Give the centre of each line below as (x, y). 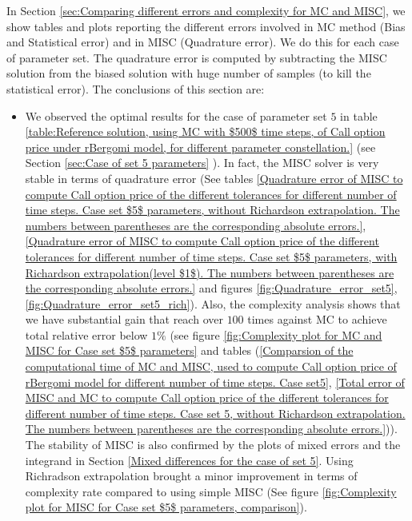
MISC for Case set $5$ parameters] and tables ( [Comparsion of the (189, 350)
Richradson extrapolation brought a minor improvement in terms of (191, 476)
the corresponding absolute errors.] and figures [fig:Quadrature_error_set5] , (211, 288)
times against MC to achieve (317, 319)
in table (359, 115)
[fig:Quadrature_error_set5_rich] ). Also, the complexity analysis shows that (213, 303)
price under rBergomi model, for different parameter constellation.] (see (200, 147)
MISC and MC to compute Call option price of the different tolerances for (207, 398)
